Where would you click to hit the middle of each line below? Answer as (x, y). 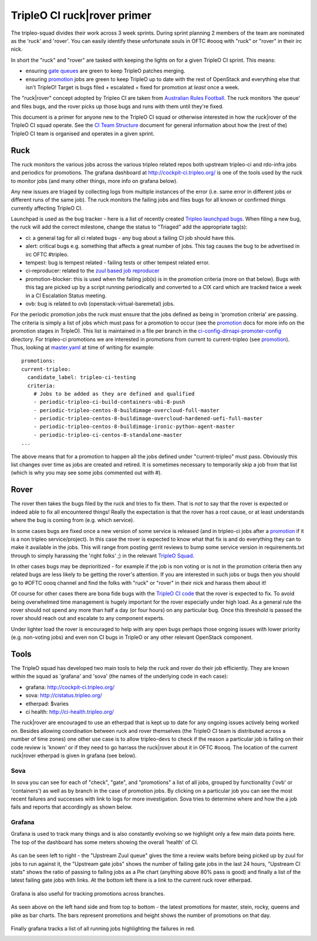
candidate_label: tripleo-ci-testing (82, 377)
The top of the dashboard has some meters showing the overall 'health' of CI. (104, 842)
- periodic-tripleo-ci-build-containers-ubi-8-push (109, 402)
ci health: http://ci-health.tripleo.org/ (70, 712)
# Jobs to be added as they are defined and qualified (114, 394)
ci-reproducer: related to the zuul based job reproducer (92, 271)
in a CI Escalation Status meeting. (66, 295)
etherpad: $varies (47, 704)
